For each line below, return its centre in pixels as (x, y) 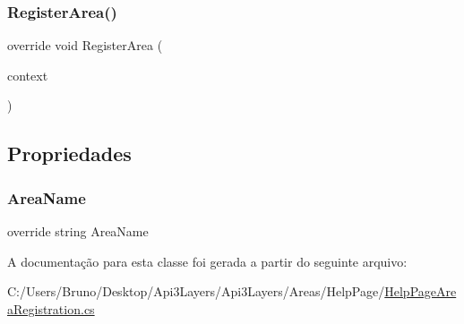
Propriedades (69, 153)
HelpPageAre (421, 291)
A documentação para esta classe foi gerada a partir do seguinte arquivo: (207, 261)
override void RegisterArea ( (85, 45)
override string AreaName (78, 231)
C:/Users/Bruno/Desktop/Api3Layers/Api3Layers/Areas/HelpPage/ (196, 291)
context (28, 75)
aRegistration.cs (51, 308)
